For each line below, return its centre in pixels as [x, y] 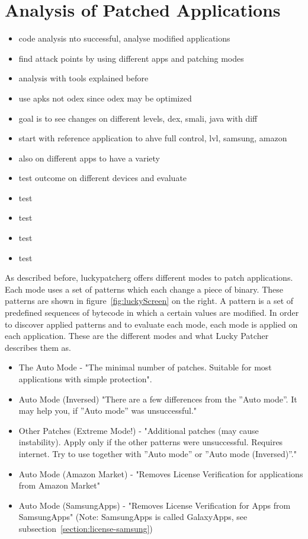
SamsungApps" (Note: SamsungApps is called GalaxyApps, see [133, 517]
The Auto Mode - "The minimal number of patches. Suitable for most [145, 367]
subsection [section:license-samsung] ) [86, 528]
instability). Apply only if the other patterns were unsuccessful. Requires [151, 442]
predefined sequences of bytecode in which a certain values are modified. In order [152, 313]
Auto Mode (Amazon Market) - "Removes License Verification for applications [161, 473]
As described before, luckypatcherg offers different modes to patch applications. [149, 278]
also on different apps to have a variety [89, 158]
